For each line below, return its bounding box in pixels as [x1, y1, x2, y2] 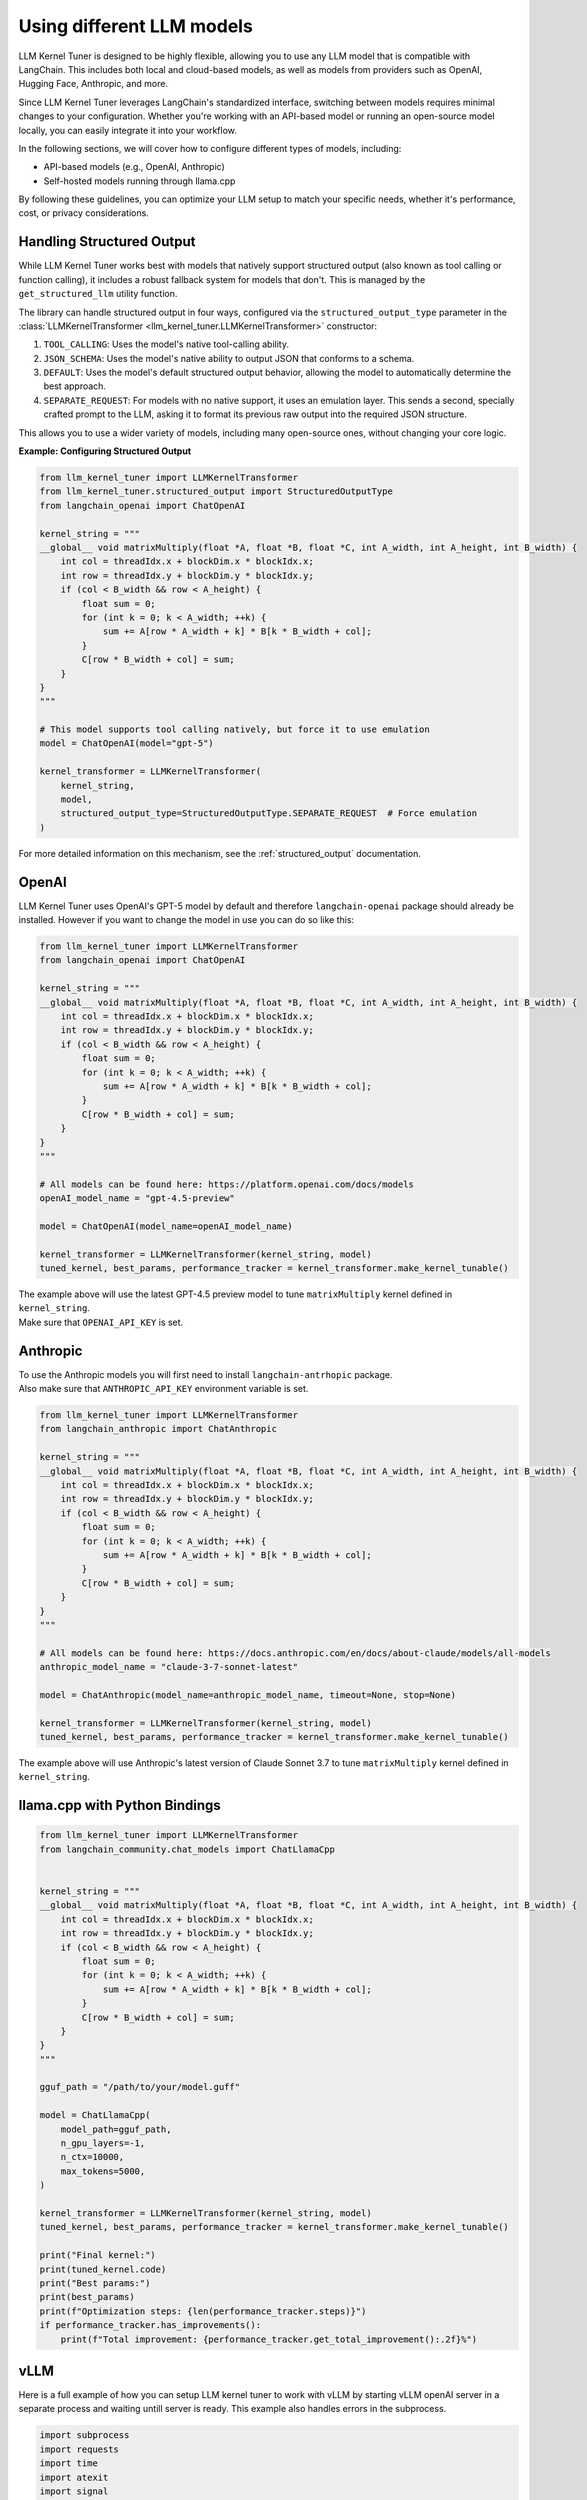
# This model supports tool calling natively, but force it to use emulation [39, 724, 430, 735]
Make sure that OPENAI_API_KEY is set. [18, 1316, 184, 1328]
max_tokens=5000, [60, 2165, 146, 2177]
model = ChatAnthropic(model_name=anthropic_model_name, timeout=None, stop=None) [39, 1689, 457, 1700]
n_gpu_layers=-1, [60, 2138, 146, 2149]
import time [39, 2458, 99, 2469]
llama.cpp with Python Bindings [18, 1797, 222, 1814]
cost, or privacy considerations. [18, 207, 149, 219]
